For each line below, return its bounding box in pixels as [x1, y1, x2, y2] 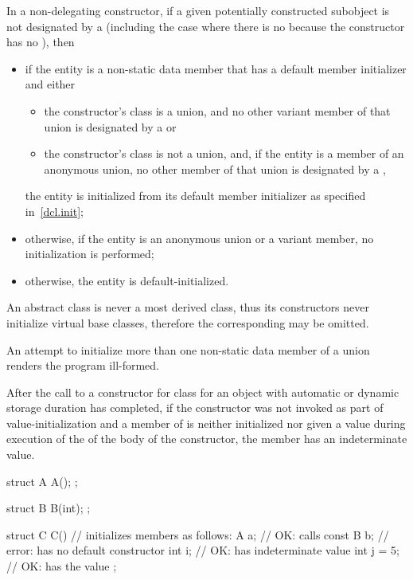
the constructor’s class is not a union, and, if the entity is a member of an [44, 145, 404, 162]
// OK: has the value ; [6, 558, 117, 574]
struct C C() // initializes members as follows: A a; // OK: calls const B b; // [6, 526, 389, 543]
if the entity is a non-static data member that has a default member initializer [25, 60, 407, 76]
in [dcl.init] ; [25, 202, 84, 219]
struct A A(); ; [6, 472, 78, 489]
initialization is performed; [25, 245, 154, 262]
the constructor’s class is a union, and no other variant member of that [44, 102, 391, 119]
